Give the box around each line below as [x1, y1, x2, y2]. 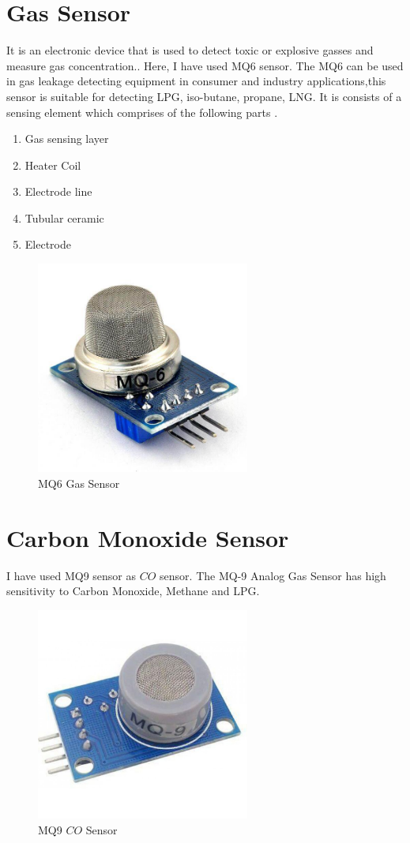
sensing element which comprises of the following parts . [6, 103, 278, 120]
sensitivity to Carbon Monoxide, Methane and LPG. [6, 583, 260, 599]
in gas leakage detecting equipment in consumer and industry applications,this [6, 73, 386, 89]
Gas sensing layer [24, 130, 109, 147]
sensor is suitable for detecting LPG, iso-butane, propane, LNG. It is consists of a [6, 88, 402, 104]
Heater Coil [24, 156, 81, 173]
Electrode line [24, 183, 92, 200]
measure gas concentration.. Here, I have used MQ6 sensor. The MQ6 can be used [6, 57, 404, 73]
